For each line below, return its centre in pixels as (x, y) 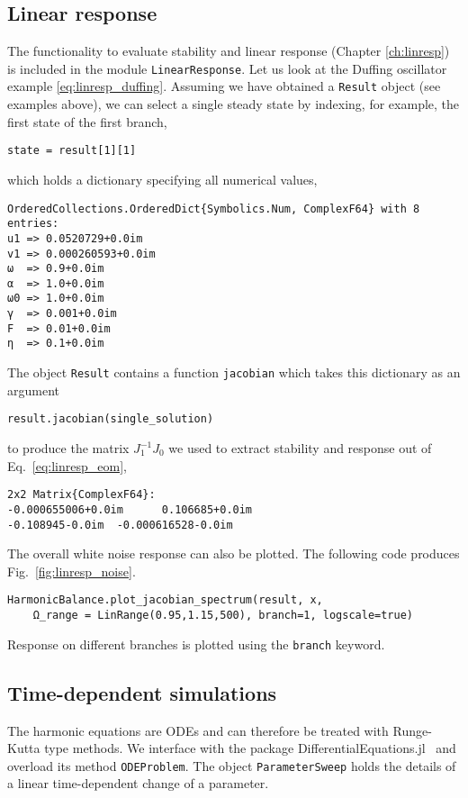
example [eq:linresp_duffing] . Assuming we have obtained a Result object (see (224, 86)
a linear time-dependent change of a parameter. (138, 783)
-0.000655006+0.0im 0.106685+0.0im (130, 509)
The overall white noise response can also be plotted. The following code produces (234, 553)
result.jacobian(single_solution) (111, 419)
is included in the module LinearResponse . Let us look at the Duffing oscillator (227, 68)
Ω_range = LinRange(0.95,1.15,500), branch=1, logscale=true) (223, 616)
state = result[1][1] (72, 151)
